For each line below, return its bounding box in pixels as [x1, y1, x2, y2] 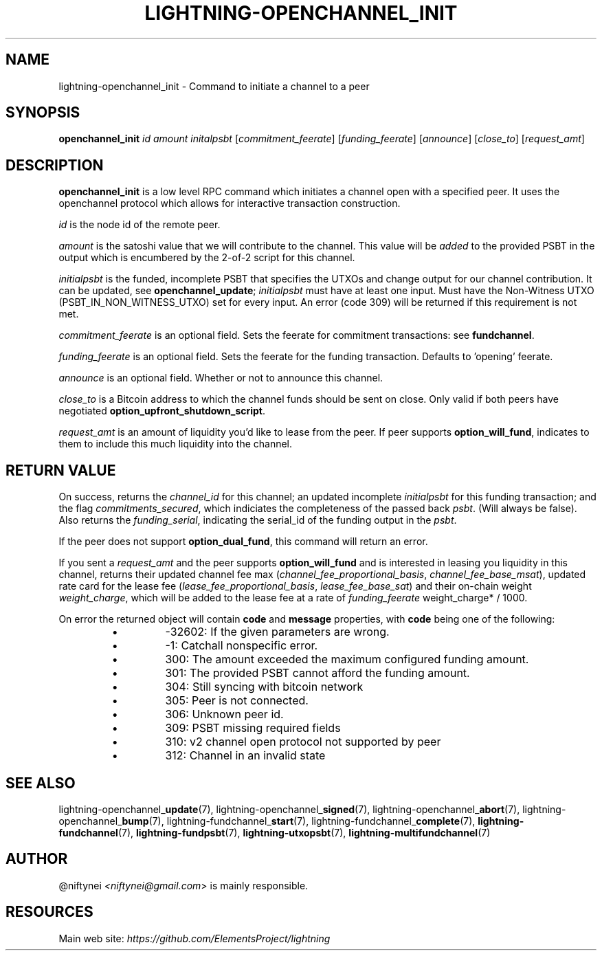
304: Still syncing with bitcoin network [165, 680, 364, 694]
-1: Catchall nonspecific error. [165, 638, 318, 653]
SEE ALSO [5, 774, 76, 792]
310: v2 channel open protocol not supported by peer [165, 735, 441, 749]
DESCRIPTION [5, 156, 104, 174]
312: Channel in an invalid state [165, 748, 326, 763]
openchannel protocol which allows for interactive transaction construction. [58, 197, 401, 210]
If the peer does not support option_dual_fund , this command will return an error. [58, 535, 428, 548]
